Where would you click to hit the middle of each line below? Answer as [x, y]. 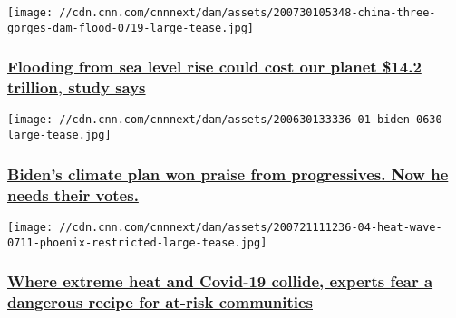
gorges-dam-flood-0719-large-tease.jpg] [131, 28]
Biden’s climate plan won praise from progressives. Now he [228, 173]
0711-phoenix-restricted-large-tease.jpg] [137, 242]
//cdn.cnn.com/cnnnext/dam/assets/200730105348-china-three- [247, 13]
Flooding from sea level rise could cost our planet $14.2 [214, 67]
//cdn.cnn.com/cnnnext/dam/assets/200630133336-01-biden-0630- [254, 120]
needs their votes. [73, 194]
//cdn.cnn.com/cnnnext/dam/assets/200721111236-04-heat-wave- [251, 227]
